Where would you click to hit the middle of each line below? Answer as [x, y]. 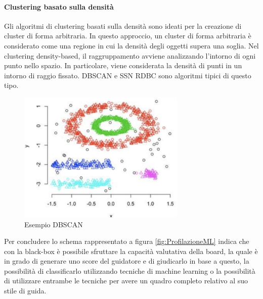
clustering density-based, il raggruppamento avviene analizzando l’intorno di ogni [130, 55]
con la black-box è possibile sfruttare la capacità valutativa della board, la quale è [131, 251]
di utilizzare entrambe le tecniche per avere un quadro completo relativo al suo [126, 281]
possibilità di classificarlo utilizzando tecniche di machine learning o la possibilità [130, 270]
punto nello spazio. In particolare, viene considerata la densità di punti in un [123, 65]
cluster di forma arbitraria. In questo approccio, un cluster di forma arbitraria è [128, 36]
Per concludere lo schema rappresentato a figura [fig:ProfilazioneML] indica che [127, 241]
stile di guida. [25, 291]
